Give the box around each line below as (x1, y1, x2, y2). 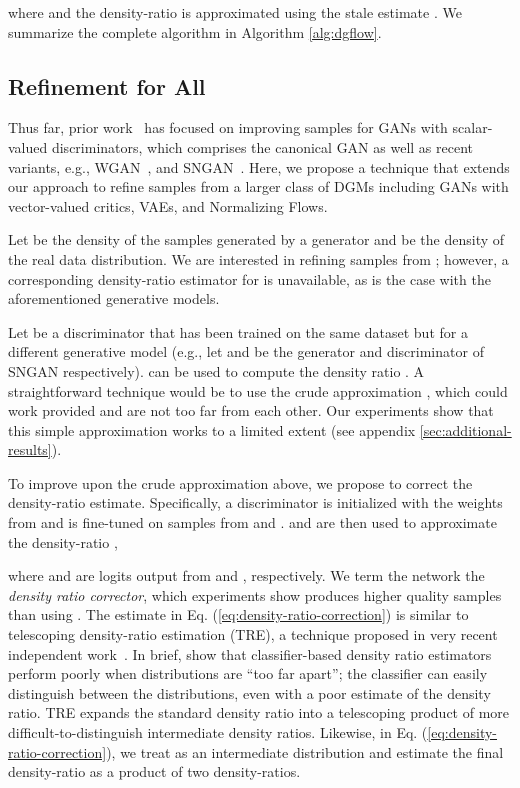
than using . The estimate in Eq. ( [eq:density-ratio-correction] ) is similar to (8, 604, 469, 625)
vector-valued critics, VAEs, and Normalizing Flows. (8, 195, 328, 216)
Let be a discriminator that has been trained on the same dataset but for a (8, 321, 468, 342)
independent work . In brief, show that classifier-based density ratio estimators (8, 643, 492, 664)
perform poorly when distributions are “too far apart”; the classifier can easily (8, 663, 488, 684)
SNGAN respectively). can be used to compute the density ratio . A (8, 360, 425, 381)
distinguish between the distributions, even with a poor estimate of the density (8, 682, 491, 703)
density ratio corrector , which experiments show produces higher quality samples (8, 584, 502, 605)
